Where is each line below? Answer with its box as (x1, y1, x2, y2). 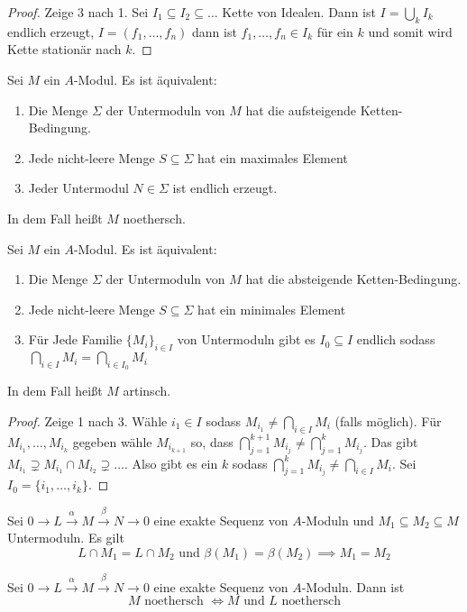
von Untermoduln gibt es (177, 330, 316, 349)
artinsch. (123, 381, 171, 400)
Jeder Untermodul (28, 178, 129, 197)
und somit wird (368, 22, 453, 41)
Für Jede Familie (28, 330, 123, 349)
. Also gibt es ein (124, 453, 218, 472)
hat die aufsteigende (245, 100, 357, 119)
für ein (316, 22, 353, 41)
